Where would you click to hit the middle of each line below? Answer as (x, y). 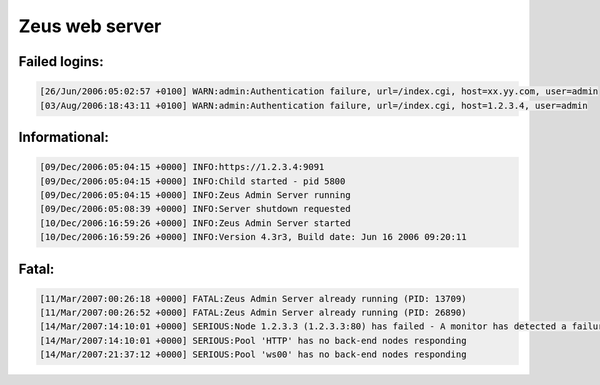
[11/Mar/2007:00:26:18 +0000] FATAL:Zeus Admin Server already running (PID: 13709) (253, 298)
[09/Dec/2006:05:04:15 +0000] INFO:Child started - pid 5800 (192, 181)
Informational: (64, 136)
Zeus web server (90, 26)
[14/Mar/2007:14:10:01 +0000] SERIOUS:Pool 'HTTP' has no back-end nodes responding (253, 340)
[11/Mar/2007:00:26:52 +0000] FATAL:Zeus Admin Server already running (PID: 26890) (253, 313)
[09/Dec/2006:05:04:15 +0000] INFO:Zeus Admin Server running (195, 194)
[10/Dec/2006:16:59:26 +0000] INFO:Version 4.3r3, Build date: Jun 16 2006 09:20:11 (253, 237)
